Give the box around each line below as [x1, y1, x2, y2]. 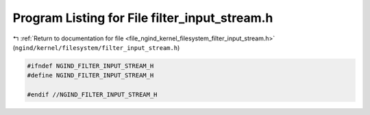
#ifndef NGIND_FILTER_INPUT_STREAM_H [27, 62, 154, 70]
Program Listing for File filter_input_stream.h [12, 10, 273, 25]
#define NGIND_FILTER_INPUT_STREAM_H [27, 72, 154, 79]
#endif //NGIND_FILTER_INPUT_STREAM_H [27, 91, 158, 99]
